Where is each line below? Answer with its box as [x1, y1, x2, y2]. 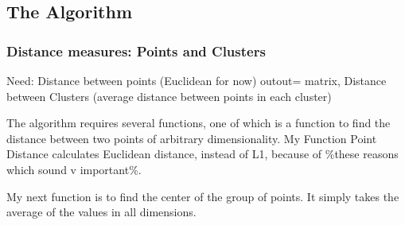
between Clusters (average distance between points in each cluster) [6, 87, 332, 104]
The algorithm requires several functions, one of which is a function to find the [6, 114, 391, 131]
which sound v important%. [6, 161, 142, 177]
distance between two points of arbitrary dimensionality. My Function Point [6, 130, 377, 146]
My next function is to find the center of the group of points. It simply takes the [6, 188, 399, 204]
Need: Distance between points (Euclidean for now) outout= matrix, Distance [6, 72, 387, 88]
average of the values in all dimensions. [6, 204, 197, 220]
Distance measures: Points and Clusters [6, 41, 266, 60]
